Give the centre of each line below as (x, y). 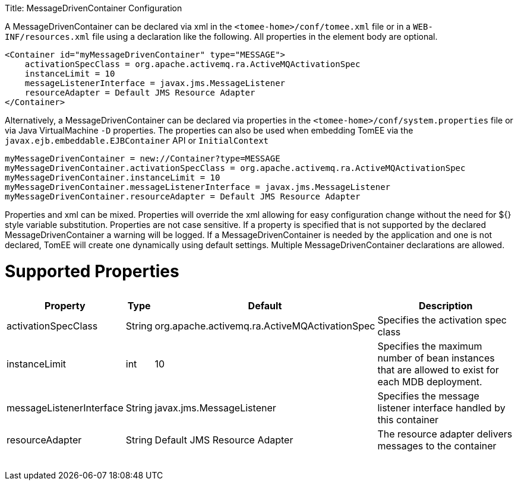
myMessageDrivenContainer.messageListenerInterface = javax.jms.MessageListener (198, 187)
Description (446, 305)
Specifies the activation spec (442, 320)
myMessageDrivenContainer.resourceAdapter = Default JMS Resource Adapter (183, 196)
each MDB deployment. (430, 381)
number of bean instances (436, 358)
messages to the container (437, 446)
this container (408, 419)
